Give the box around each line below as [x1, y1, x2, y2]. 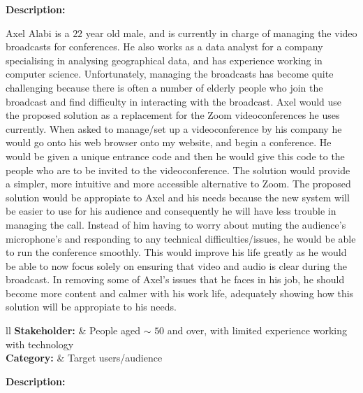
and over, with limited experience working [167, 323, 347, 338]
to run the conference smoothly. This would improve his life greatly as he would [6, 245, 347, 259]
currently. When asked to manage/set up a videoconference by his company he [6, 121, 342, 136]
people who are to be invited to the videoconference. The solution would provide [6, 162, 350, 177]
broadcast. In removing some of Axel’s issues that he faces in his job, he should [6, 272, 345, 287]
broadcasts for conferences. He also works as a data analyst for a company [6, 39, 323, 54]
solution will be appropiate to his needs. [6, 299, 177, 314]
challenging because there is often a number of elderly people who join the [6, 80, 323, 94]
